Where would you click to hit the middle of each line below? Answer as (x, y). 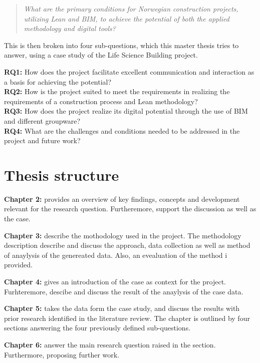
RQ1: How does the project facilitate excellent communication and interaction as (129, 71)
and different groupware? (42, 120)
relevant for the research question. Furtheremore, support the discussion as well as (130, 209)
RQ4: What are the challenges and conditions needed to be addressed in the (122, 130)
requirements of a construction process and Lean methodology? (101, 101)
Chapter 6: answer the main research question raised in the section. (110, 344)
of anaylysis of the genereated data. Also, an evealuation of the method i (116, 255)
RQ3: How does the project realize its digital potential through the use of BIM (126, 111)
